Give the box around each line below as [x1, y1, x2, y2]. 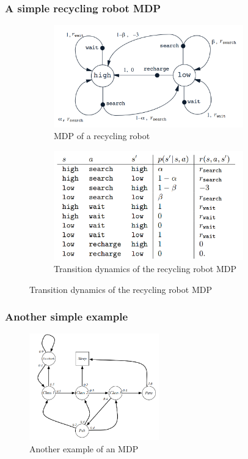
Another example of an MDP [29, 442, 139, 455]
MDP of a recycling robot [54, 129, 150, 142]
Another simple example [5, 309, 128, 324]
